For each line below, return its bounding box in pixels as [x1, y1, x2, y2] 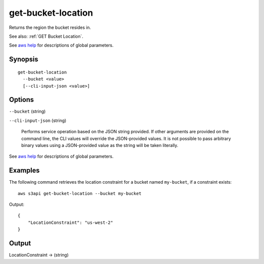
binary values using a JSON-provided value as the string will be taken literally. [21, 142, 178, 148]
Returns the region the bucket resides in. [9, 24, 91, 30]
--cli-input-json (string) [9, 118, 66, 123]
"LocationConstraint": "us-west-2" [27, 219, 113, 225]
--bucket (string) [9, 108, 46, 115]
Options [9, 96, 34, 104]
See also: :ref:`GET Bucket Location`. [9, 33, 84, 39]
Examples [9, 167, 40, 175]
